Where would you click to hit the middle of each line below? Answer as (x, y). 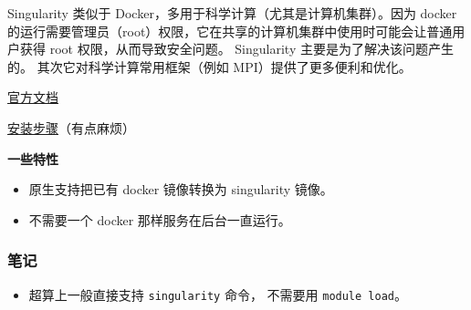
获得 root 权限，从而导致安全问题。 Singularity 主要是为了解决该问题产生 (236, 49)
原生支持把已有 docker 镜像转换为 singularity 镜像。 (181, 189)
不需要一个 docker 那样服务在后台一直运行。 (160, 219)
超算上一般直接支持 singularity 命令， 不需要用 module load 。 (218, 294)
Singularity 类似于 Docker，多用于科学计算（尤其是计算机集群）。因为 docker (232, 13)
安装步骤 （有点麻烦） (71, 127)
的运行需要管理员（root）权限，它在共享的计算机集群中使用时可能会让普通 (230, 31)
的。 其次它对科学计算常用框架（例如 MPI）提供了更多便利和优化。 (209, 66)
